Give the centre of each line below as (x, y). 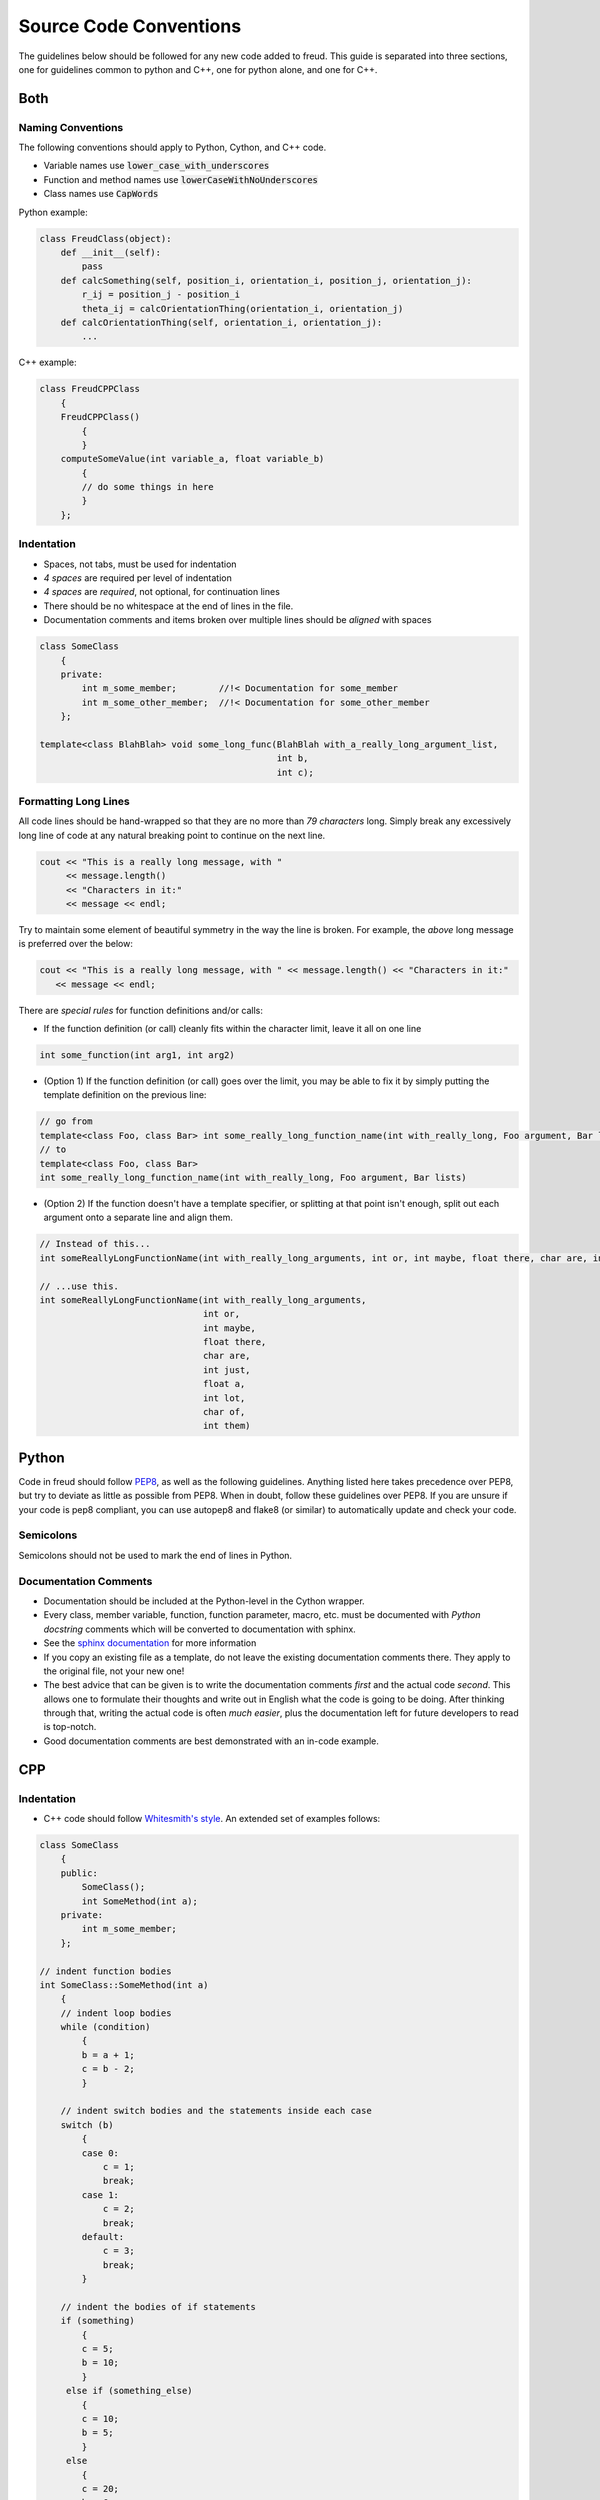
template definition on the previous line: (125, 1095)
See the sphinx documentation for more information (150, 1643)
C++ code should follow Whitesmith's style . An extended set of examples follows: (212, 1819)
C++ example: (47, 362)
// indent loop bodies (116, 2013)
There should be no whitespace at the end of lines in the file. (168, 606)
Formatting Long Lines (74, 802)
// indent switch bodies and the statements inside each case (216, 2111)
